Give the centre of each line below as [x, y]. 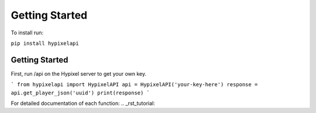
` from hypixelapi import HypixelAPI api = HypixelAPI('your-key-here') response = [134, 85]
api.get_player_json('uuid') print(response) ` [80, 93]
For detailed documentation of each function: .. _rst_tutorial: [83, 103]
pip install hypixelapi [45, 43]
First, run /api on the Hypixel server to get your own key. [78, 73]
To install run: [27, 33]
